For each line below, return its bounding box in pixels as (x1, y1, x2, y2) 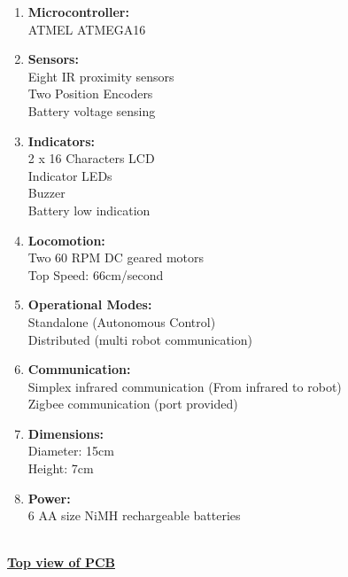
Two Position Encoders (27, 84, 153, 103)
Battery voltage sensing (27, 101, 156, 120)
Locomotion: (27, 230, 105, 249)
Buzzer (27, 183, 66, 202)
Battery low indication (27, 200, 151, 219)
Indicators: (27, 131, 96, 150)
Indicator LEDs (27, 166, 112, 184)
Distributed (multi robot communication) (27, 330, 252, 348)
